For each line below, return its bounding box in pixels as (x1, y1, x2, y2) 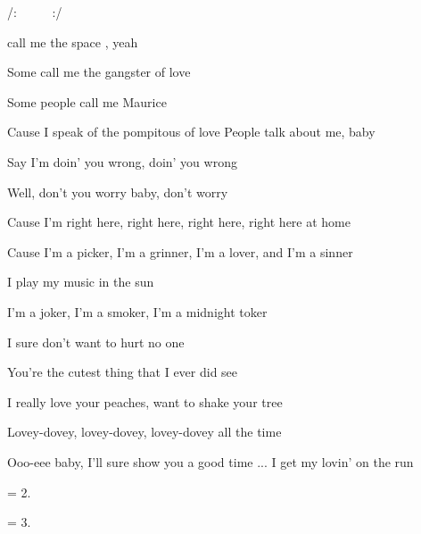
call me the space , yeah (7, 32, 138, 51)
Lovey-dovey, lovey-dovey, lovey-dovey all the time (7, 422, 282, 441)
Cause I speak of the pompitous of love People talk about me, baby (7, 122, 376, 141)
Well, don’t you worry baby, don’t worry (7, 182, 228, 201)
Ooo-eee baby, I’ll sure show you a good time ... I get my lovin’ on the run (7, 452, 414, 471)
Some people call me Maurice (7, 92, 167, 111)
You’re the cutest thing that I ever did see (7, 363, 238, 381)
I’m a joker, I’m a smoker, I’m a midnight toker (7, 302, 268, 321)
